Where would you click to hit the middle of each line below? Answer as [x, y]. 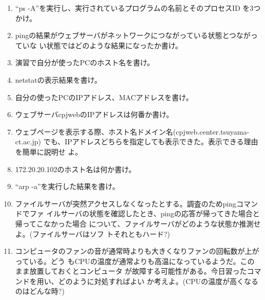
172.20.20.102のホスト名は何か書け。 [75, 169]
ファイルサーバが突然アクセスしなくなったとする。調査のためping [126, 203]
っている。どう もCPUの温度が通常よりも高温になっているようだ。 [128, 261]
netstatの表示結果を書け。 [58, 79]
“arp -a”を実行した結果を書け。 [67, 186]
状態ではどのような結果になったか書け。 [114, 45]
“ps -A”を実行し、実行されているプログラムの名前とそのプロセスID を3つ [138, 8]
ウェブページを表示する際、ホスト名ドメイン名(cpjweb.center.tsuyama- [132, 131]
